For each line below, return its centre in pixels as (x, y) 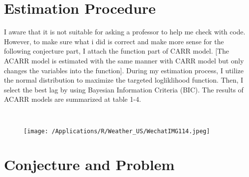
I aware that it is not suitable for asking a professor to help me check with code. (125, 32)
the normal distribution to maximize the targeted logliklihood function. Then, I (124, 80)
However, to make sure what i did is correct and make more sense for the (114, 41)
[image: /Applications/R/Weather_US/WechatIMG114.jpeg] (117, 132)
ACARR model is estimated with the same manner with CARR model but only (124, 60)
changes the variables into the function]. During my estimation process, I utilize (124, 70)
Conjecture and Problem (89, 164)
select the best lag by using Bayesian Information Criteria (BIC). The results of (124, 89)
